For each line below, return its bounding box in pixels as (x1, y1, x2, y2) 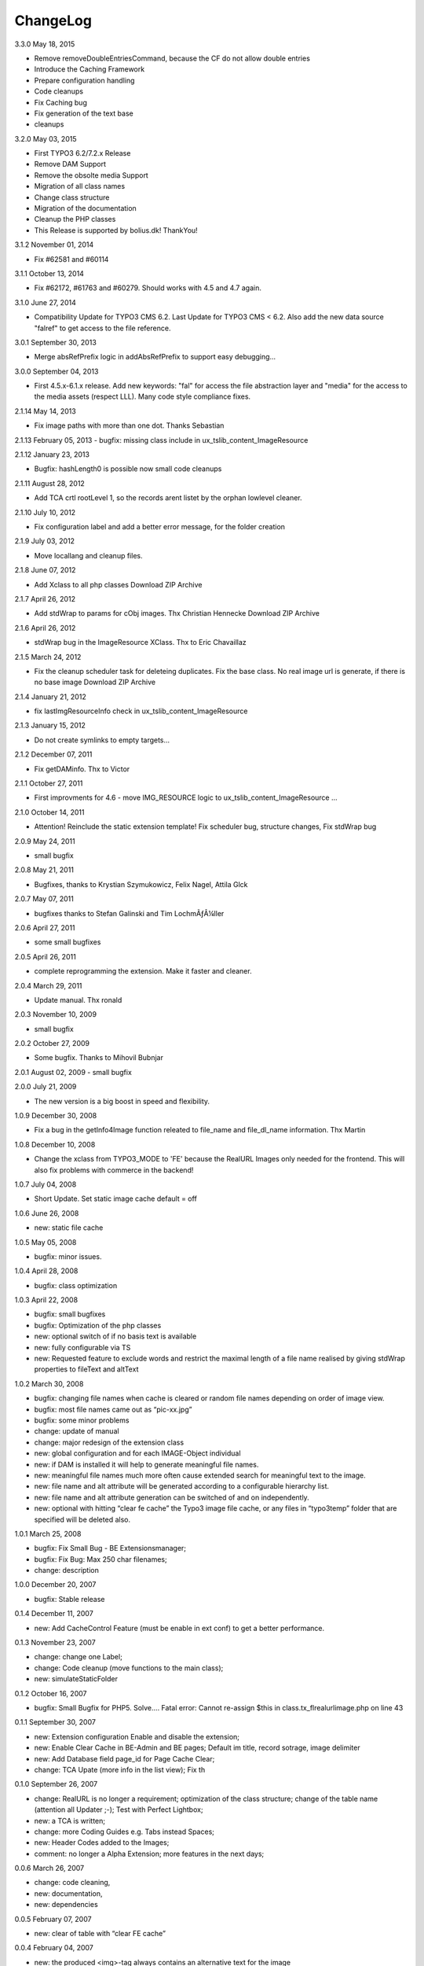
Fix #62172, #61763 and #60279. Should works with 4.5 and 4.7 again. (34, 283, 262, 293)
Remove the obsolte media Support (34, 170, 148, 180)
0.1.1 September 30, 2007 (14, 1717, 96, 1727)
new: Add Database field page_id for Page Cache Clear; (34, 1754, 215, 1763)
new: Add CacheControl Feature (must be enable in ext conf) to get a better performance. (34, 1623, 325, 1633)
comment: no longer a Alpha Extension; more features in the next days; (34, 1849, 265, 1858)
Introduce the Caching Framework (34, 64, 145, 74)
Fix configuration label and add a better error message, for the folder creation (34, 522, 286, 531)
